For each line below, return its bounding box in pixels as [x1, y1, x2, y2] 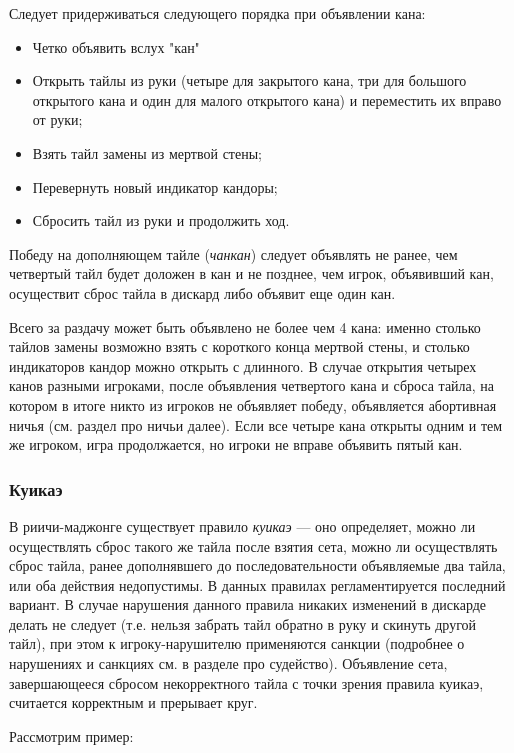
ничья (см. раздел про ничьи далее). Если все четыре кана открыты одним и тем [9, 414, 503, 435]
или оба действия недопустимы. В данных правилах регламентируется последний [9, 574, 506, 595]
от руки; [32, 109, 83, 130]
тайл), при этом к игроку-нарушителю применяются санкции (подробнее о [9, 633, 465, 654]
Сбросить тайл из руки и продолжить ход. [32, 210, 290, 231]
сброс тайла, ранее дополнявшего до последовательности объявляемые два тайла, [9, 555, 506, 576]
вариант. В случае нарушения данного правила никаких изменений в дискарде [9, 594, 487, 615]
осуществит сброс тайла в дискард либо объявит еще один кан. [9, 282, 396, 303]
